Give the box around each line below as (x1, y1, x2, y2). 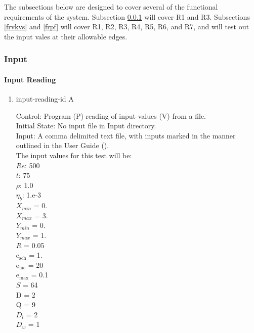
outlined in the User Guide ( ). (16, 140, 109, 151)
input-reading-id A (16, 93, 74, 104)
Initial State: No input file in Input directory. (16, 120, 156, 131)
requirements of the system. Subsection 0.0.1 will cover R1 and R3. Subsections (4, 11, 250, 22)
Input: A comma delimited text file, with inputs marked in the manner (16, 130, 236, 140)
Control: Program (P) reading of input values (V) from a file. (16, 110, 206, 121)
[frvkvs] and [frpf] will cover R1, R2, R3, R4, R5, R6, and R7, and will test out (4, 21, 249, 32)
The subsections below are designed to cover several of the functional (4, 2, 218, 12)
